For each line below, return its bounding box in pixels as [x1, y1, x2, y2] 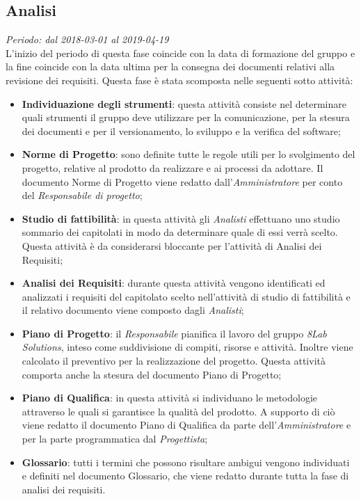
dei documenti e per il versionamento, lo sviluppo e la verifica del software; [22, 123, 341, 138]
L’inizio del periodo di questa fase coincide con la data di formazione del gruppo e [6, 45, 355, 60]
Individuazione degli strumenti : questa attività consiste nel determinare [22, 96, 346, 111]
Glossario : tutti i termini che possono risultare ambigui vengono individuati [22, 454, 350, 469]
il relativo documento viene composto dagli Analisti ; [22, 303, 244, 317]
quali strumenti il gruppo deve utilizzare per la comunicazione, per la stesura [22, 110, 350, 125]
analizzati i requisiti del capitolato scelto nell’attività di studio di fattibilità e [22, 289, 351, 303]
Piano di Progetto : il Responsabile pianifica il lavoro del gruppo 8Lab [22, 326, 327, 340]
